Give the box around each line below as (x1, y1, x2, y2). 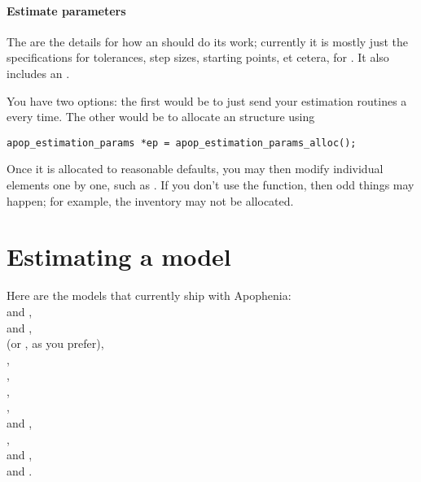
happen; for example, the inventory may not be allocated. (7, 192, 294, 209)
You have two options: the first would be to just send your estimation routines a (7, 92, 407, 109)
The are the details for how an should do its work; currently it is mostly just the (7, 33, 408, 50)
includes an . (7, 64, 70, 81)
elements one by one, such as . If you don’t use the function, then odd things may (7, 176, 414, 193)
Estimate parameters (7, 2, 126, 19)
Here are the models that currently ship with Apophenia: (7, 287, 292, 304)
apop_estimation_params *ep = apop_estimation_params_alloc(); (7, 137, 357, 149)
